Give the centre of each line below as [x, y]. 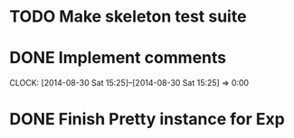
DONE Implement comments [118, 58]
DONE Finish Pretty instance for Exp [147, 120]
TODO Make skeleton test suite [128, 17]
